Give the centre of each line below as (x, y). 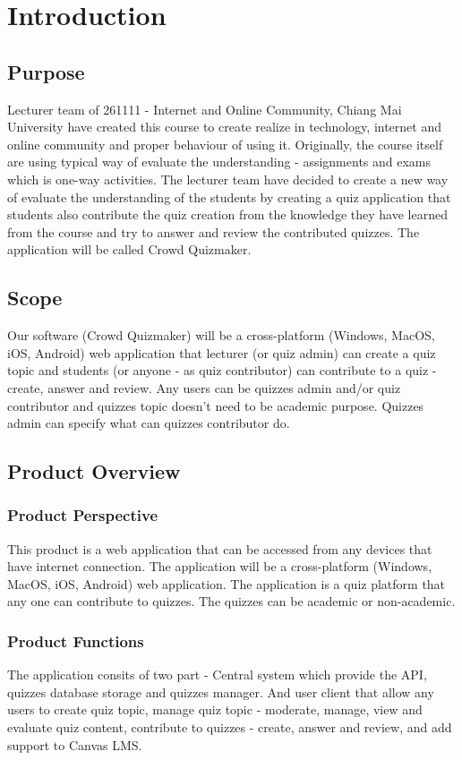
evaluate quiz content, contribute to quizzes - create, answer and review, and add (230, 727)
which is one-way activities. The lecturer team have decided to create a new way (228, 179)
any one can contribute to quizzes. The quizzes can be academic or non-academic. (231, 601)
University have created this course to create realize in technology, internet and (224, 127)
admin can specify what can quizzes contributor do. (149, 423)
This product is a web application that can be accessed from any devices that (220, 548)
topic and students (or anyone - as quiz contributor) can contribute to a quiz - (222, 370)
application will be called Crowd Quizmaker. (129, 249)
